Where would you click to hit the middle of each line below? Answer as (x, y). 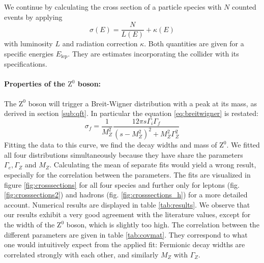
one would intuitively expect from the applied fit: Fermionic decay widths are (125, 244)
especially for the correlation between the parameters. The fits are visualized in (127, 175)
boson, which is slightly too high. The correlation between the (163, 225)
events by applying (33, 17)
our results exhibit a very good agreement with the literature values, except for (127, 214)
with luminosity (28, 43)
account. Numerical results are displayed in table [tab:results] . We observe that (127, 204)
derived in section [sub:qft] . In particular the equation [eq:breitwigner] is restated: (131, 113)
